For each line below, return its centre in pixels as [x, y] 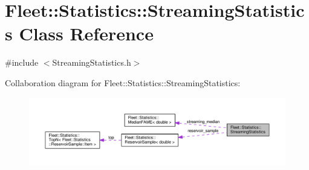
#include [22, 62]
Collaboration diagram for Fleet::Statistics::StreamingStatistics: [123, 82]
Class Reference [86, 33]
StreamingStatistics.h [92, 62]
